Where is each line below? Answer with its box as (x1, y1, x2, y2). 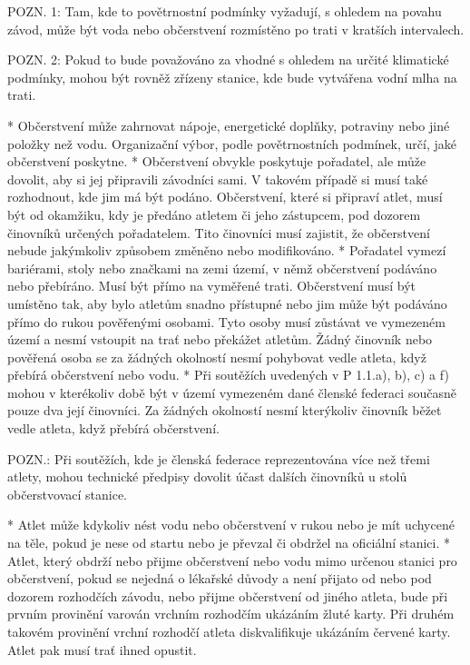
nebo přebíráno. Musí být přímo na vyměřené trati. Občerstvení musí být (7, 276, 416, 295)
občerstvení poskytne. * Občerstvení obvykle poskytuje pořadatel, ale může (7, 152, 426, 171)
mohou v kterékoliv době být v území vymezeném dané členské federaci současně (7, 382, 456, 402)
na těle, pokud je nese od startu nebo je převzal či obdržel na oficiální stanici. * (7, 533, 451, 552)
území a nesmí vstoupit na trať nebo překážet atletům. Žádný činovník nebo (7, 330, 433, 349)
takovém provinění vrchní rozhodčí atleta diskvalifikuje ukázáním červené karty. (7, 622, 451, 640)
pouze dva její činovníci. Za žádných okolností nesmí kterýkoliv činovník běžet (7, 401, 442, 420)
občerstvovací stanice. (7, 484, 128, 503)
